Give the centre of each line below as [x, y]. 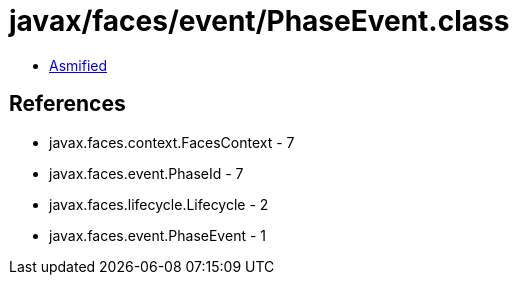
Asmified [78, 65]
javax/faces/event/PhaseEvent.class [259, 21]
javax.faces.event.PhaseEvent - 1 [157, 235]
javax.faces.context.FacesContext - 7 [172, 142]
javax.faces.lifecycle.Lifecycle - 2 [159, 204]
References [67, 104]
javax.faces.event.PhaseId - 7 [146, 173]
